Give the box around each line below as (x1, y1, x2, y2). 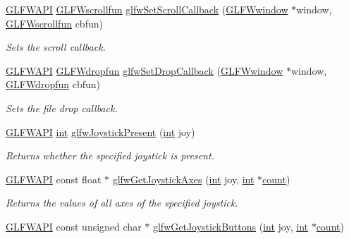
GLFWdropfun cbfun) (6, 77, 100, 92)
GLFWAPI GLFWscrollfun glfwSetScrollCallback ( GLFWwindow (6, 2, 288, 16)
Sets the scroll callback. (6, 39, 106, 54)
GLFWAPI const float (6, 171, 102, 186)
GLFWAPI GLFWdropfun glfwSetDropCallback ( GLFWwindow (6, 63, 283, 78)
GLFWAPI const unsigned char (6, 219, 142, 233)
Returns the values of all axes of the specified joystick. (6, 195, 238, 210)
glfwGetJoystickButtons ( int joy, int (152, 219, 308, 233)
